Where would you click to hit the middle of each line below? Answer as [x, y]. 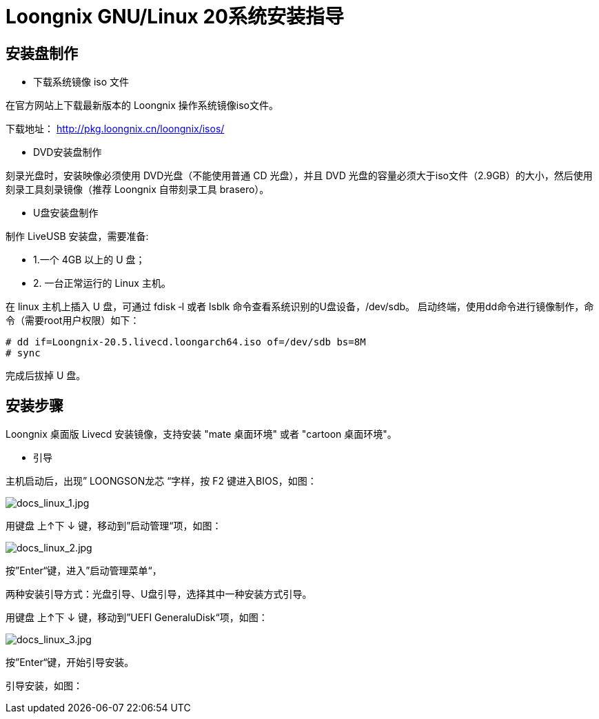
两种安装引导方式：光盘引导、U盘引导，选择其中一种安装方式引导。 [159, 594]
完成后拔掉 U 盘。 [46, 376]
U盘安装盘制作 [66, 213]
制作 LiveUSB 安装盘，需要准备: [77, 236]
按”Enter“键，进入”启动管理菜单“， [84, 571]
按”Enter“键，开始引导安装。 [70, 662]
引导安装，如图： [44, 686]
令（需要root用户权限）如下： [73, 321]
